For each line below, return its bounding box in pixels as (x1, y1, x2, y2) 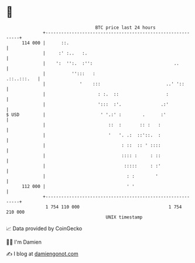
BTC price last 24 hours (95, 25, 156, 30)
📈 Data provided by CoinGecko (6, 225, 83, 232)
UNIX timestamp (105, 214, 143, 220)
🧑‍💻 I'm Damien (6, 238, 42, 245)
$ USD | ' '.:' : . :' (6, 111, 166, 118)
